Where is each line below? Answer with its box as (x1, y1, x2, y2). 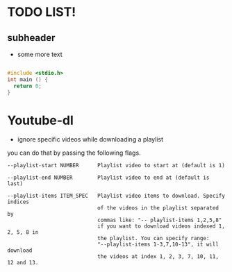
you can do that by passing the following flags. (7, 148, 141, 157)
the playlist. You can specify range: (97, 235, 210, 242)
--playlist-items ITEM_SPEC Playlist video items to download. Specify (7, 192, 226, 200)
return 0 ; (13, 83, 42, 90)
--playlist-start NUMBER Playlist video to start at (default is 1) (7, 162, 226, 169)
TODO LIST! (7, 4, 76, 20)
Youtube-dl (7, 112, 74, 128)
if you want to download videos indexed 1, (97, 223, 226, 230)
